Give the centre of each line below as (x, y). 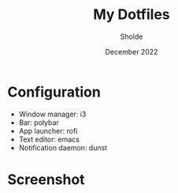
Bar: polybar (39, 122)
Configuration (54, 92)
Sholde (132, 36)
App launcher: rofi (48, 131)
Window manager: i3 (52, 114)
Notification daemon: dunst (63, 147)
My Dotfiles (132, 15)
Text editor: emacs (49, 139)
